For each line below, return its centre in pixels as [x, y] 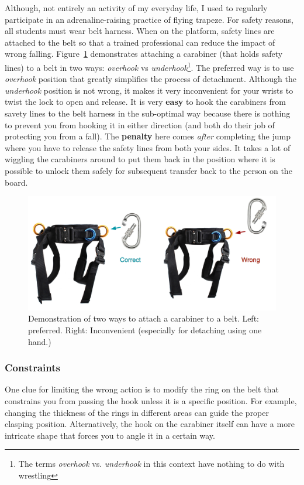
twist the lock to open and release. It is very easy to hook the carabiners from [145, 102]
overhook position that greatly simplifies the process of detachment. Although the [151, 79]
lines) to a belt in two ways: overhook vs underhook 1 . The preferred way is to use [149, 66]
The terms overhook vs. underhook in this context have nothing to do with [151, 464]
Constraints [32, 368]
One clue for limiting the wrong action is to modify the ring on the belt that [142, 389]
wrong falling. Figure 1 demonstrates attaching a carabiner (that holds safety [144, 54]
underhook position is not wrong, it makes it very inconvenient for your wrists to [149, 90]
